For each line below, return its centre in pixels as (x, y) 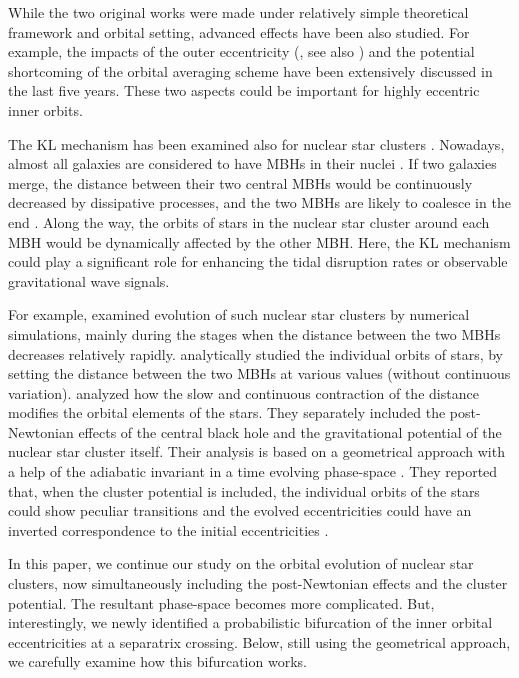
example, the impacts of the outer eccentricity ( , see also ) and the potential (241, 51)
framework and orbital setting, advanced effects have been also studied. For (239, 31)
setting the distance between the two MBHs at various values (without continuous (259, 373)
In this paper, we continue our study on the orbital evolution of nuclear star (241, 563)
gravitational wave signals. (89, 280)
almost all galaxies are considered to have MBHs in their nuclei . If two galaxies (252, 163)
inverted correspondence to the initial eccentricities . (168, 529)
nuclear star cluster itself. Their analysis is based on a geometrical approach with (256, 451)
